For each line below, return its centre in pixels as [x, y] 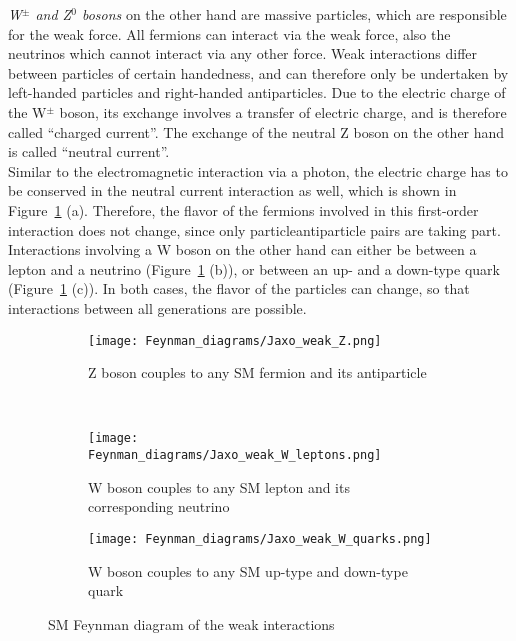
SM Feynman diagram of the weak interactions [191, 623]
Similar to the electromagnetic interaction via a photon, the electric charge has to [258, 170]
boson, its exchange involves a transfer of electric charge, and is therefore [283, 111]
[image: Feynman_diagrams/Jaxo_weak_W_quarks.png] [260, 538]
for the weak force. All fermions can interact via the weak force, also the [229, 33]
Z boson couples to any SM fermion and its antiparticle [257, 372]
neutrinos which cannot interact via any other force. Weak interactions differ [243, 53]
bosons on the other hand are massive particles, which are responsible [294, 14]
